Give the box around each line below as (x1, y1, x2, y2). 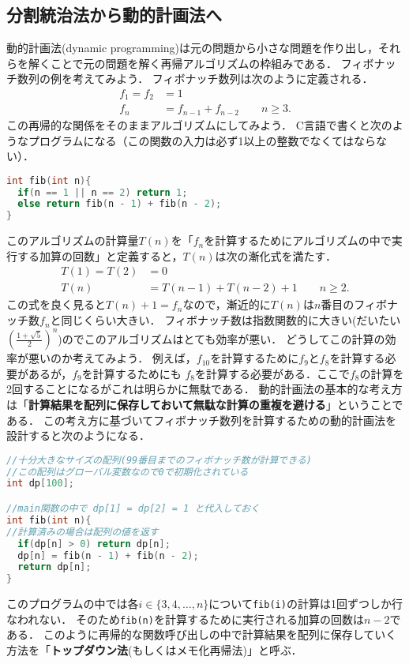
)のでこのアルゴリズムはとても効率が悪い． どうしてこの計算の (58, 330, 385, 347)
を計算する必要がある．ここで (194, 365, 350, 381)
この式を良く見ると (6, 296, 106, 313)
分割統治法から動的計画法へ (6, 2, 222, 27)
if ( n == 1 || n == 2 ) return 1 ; (17, 186, 188, 198)
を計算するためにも (81, 365, 182, 381)
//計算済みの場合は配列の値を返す (6, 526, 159, 538)
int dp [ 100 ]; (6, 478, 74, 490)
